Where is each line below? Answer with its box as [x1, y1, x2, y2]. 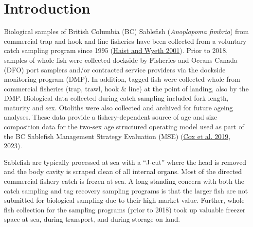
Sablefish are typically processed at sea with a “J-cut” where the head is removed [4, 157, 247, 167]
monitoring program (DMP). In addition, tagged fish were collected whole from [4, 74, 240, 84]
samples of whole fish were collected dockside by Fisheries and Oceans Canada [4, 54, 237, 65]
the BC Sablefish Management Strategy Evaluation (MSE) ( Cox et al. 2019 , [4, 131, 231, 141]
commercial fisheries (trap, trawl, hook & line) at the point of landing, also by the [4, 83, 249, 93]
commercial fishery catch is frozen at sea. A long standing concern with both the [4, 176, 244, 186]
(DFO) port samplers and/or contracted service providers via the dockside [4, 64, 226, 74]
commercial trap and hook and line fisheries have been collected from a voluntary [4, 35, 247, 46]
